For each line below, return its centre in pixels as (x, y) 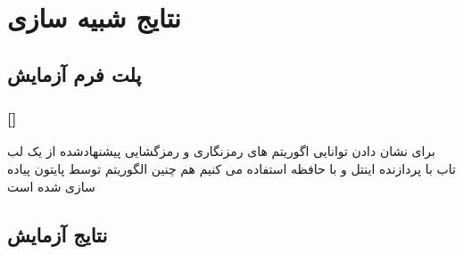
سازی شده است (51, 186)
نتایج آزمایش (58, 234)
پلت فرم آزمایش (74, 74)
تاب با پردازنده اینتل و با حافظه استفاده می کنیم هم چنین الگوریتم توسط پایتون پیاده (231, 168)
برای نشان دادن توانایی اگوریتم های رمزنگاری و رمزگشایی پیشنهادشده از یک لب (221, 151)
